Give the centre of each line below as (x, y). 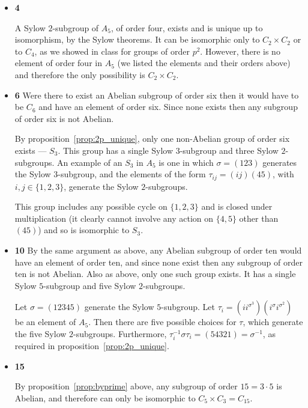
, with (283, 174)
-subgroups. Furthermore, (120, 333)
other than (259, 218)
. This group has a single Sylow (115, 150)
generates (280, 162)
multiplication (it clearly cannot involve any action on (114, 218)
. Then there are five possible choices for (162, 322)
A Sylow (30, 27)
